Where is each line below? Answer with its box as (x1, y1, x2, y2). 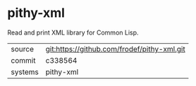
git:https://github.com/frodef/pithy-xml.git (45, 44, 185, 54)
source (11, 44, 34, 54)
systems (11, 67, 39, 77)
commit (11, 55, 36, 65)
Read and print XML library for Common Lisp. (7, 28, 139, 37)
